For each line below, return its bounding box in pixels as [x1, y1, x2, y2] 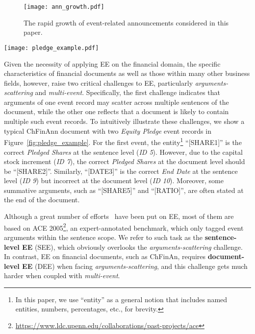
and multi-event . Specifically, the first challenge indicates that [35, 87, 220, 97]
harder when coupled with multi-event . [4, 270, 120, 281]
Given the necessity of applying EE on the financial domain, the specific [4, 58, 221, 69]
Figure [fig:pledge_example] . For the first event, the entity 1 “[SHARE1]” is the [4, 136, 242, 147]
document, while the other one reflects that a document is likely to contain [4, 106, 229, 117]
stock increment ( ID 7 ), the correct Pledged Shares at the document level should [4, 156, 245, 167]
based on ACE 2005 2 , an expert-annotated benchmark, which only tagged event [4, 221, 244, 233]
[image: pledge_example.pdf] [4, 44, 99, 51]
